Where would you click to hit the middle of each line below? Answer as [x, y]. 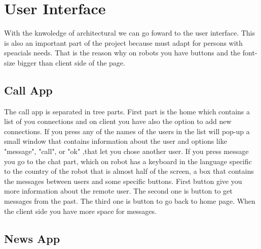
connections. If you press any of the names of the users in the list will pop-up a [127, 131]
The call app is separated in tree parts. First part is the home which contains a [127, 111]
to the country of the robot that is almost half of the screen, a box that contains [129, 171]
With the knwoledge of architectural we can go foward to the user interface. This [129, 33]
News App [32, 238]
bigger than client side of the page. [71, 62]
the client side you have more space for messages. [80, 211]
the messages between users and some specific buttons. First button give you [123, 181]
